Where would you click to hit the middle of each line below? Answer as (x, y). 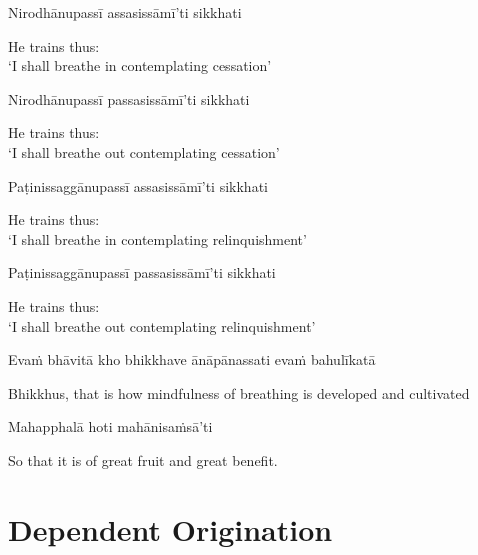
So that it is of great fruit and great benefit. (143, 459)
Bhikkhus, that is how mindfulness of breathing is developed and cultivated (239, 392)
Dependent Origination (170, 528)
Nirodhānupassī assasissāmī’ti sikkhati (125, 12)
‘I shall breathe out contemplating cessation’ (144, 151)
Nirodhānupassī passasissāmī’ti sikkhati (129, 98)
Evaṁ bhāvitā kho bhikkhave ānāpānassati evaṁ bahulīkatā (192, 359)
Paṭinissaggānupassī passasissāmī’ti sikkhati (142, 272)
